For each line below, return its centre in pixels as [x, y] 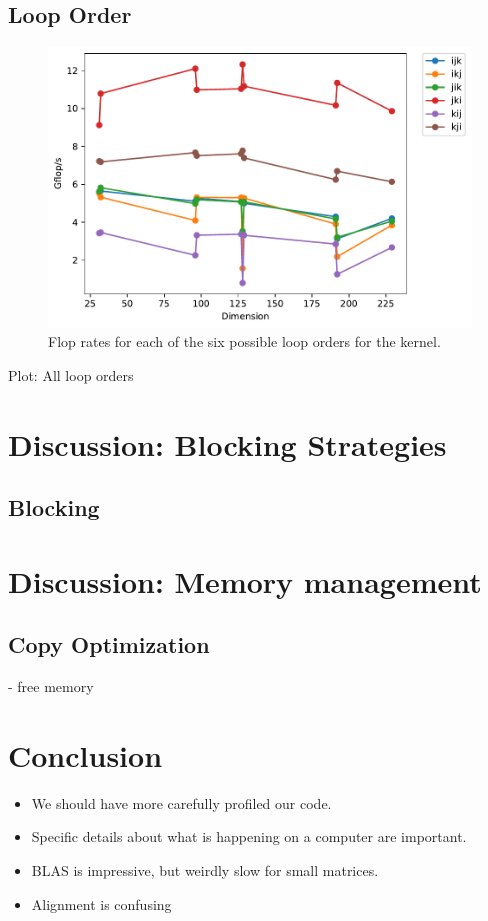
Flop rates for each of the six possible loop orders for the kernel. [244, 341]
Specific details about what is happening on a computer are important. [249, 836]
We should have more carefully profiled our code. [181, 802]
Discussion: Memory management [245, 580]
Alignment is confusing [101, 903]
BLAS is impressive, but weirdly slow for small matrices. [205, 869]
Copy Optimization [109, 644]
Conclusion [85, 754]
